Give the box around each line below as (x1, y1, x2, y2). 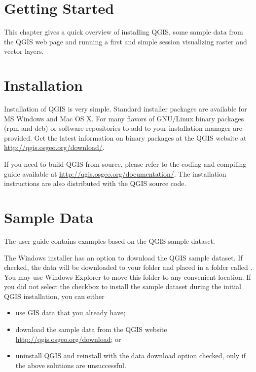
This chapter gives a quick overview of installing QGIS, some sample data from (4, 27, 243, 37)
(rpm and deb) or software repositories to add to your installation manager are (4, 123, 242, 133)
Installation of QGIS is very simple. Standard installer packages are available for (4, 104, 247, 114)
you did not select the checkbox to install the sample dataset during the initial (4, 281, 242, 292)
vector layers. (4, 46, 44, 56)
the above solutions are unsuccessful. (15, 360, 126, 370)
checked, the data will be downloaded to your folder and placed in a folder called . (4, 262, 253, 272)
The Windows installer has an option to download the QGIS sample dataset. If (4, 252, 243, 262)
